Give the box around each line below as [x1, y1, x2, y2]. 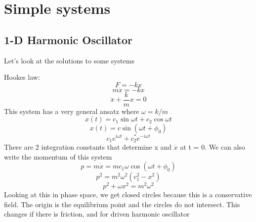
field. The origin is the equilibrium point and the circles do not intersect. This [4, 199, 240, 209]
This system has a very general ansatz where [4, 106, 139, 116]
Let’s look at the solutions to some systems [4, 55, 134, 65]
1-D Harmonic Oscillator [4, 32, 133, 47]
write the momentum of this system [4, 151, 112, 162]
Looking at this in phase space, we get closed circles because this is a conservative [4, 189, 252, 200]
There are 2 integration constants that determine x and [4, 141, 172, 152]
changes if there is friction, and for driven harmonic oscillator [4, 209, 190, 219]
